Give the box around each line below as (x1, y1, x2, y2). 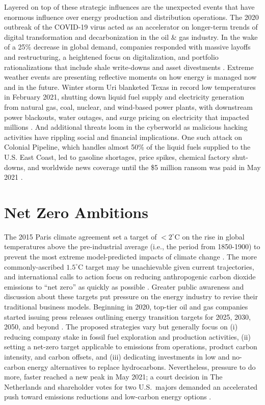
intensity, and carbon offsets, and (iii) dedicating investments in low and (4, 351, 230, 362)
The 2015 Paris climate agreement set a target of (4, 231, 157, 242)
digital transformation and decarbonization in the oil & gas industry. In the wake (4, 31, 258, 42)
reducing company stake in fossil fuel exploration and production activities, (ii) (4, 331, 251, 342)
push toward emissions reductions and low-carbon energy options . (4, 391, 211, 402)
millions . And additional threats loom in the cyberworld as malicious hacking (4, 122, 248, 132)
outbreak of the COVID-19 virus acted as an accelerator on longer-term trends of (4, 21, 258, 32)
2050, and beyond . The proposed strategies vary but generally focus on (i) (4, 321, 238, 332)
